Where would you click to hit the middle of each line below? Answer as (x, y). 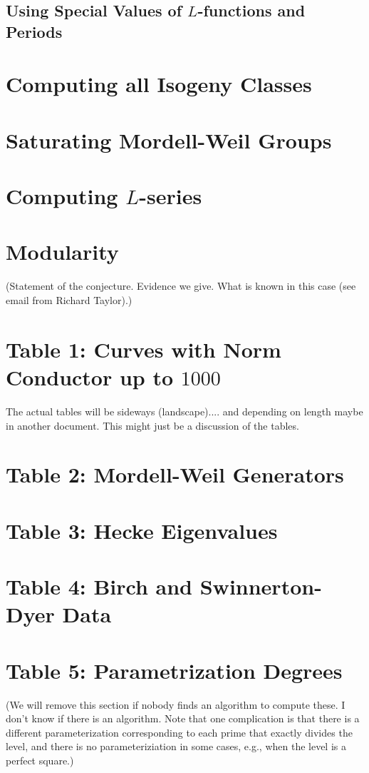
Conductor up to (90, 377)
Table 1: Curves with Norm (144, 349)
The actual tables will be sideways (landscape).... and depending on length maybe (184, 411)
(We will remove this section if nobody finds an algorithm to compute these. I (176, 704)
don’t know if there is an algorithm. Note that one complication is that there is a (183, 718)
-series (171, 196)
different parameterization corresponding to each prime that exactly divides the (179, 732)
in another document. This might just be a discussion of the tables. (152, 425)
